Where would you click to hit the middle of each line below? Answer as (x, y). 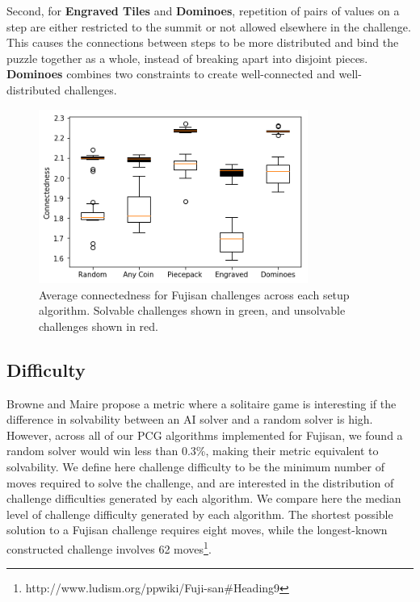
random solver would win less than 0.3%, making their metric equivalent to (193, 451)
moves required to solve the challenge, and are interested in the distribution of (200, 482)
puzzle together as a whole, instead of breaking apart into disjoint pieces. (187, 58)
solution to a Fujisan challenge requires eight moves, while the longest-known (197, 530)
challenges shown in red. (99, 326)
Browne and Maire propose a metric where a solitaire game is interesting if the (202, 403)
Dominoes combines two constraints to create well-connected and (171, 74)
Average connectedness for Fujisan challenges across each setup (194, 294)
